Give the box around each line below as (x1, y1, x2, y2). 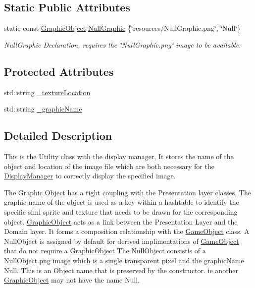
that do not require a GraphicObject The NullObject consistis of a (4, 245, 206, 256)
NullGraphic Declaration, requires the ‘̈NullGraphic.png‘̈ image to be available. (4, 39, 241, 50)
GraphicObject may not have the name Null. (4, 275, 140, 285)
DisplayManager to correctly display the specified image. (4, 171, 176, 181)
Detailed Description (4, 128, 112, 143)
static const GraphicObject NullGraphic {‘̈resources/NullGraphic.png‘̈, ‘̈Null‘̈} (4, 23, 241, 33)
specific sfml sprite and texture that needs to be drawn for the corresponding (4, 206, 238, 217)
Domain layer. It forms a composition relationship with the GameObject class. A (4, 226, 250, 236)
